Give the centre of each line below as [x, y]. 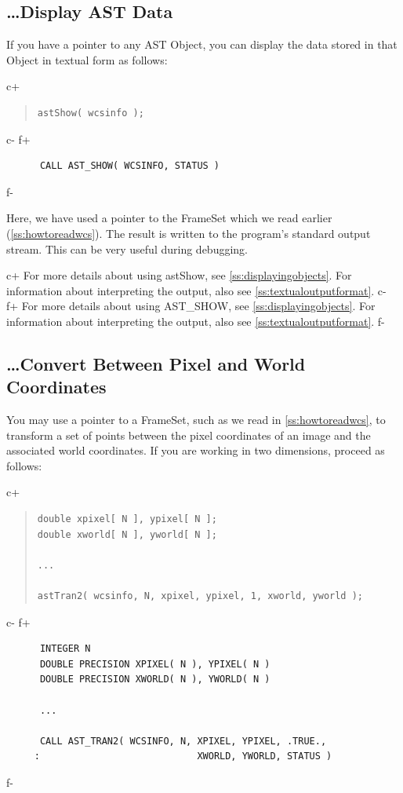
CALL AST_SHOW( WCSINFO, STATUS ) [130, 166]
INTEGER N [65, 649]
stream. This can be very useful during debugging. [127, 248]
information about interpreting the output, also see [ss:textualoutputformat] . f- [196, 321]
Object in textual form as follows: [87, 59]
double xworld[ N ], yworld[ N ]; [127, 534]
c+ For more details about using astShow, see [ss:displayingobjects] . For [179, 275]
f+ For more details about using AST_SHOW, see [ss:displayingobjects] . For [191, 306]
